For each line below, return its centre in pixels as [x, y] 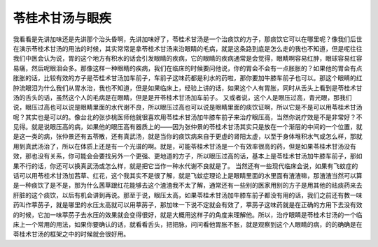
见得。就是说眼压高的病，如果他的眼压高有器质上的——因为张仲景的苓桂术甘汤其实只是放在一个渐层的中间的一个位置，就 [188, 127]
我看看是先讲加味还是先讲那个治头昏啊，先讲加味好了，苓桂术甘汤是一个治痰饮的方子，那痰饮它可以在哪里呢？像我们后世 [188, 39]
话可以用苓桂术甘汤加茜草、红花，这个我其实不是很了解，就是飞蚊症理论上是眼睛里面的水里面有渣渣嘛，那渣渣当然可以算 [188, 176]
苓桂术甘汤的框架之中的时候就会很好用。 [71, 234]
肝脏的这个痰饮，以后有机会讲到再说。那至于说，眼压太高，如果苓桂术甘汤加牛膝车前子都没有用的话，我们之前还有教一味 [188, 195]
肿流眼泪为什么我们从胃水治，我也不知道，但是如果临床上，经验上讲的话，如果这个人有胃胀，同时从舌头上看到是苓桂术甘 [188, 88]
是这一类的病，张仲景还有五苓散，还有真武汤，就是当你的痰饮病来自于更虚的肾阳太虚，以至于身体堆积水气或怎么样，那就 [188, 137]
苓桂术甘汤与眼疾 [62, 18]
